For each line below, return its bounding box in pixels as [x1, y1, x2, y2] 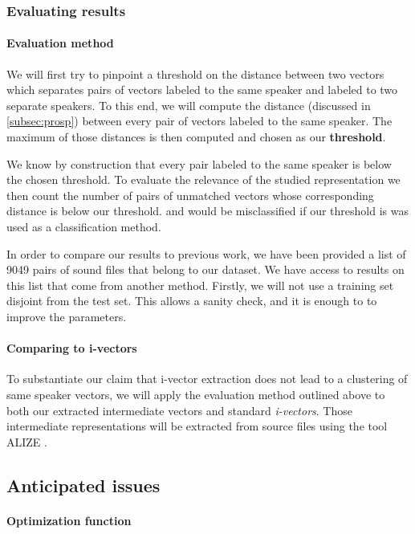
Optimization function [6, 512, 132, 528]
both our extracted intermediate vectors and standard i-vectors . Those [6, 402, 352, 418]
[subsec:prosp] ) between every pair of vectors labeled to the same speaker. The [6, 112, 393, 129]
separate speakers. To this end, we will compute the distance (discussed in [6, 96, 371, 113]
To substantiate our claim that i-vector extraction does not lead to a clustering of [6, 370, 408, 387]
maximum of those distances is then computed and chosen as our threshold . [6, 128, 386, 145]
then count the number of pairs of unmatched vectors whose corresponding [6, 186, 374, 203]
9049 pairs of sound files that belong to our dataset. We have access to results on [6, 261, 405, 278]
